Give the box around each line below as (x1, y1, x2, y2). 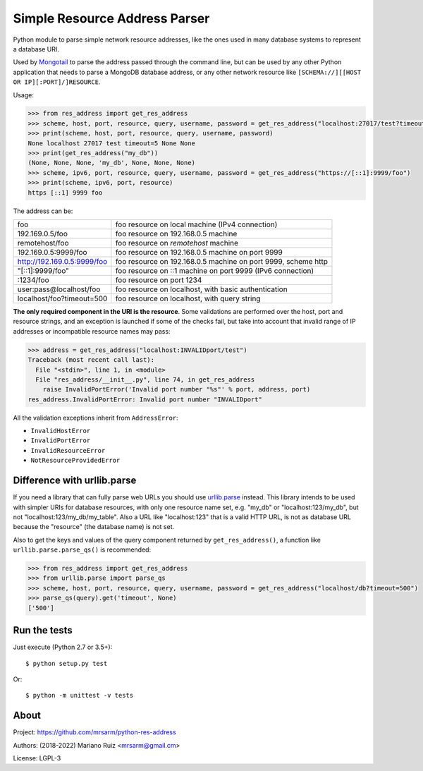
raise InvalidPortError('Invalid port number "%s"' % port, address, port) (42, 385, 311, 394)
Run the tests (13, 624, 73, 636)
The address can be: (13, 207, 73, 215)
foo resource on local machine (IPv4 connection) (115, 219, 278, 229)
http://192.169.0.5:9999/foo (17, 256, 108, 266)
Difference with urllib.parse (13, 475, 137, 487)
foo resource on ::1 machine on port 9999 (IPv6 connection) (115, 265, 314, 275)
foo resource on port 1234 (115, 275, 202, 285)
